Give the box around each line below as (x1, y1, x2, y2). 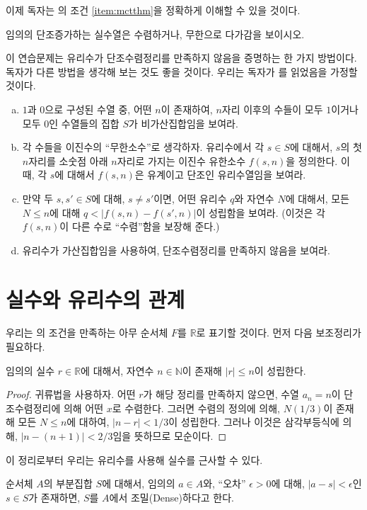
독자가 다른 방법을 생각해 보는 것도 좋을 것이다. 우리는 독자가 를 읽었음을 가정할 (6, 64, 358, 79)
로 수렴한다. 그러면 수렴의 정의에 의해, (112, 400, 280, 415)
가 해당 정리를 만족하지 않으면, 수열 (143, 387, 299, 402)
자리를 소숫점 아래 (28, 153, 108, 168)
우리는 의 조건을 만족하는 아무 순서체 (6, 325, 168, 340)
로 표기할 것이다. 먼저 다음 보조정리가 (196, 325, 361, 340)
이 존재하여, (161, 101, 213, 116)
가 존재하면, (28, 489, 81, 504)
